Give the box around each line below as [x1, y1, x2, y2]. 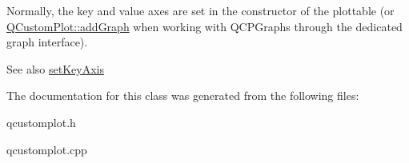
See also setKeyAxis [6, 60, 104, 77]
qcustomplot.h [6, 113, 76, 130]
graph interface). [6, 34, 88, 50]
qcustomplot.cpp [6, 141, 87, 157]
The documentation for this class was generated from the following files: [6, 87, 359, 104]
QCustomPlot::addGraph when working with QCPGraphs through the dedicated [6, 18, 403, 34]
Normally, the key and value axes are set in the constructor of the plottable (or [6, 2, 395, 18]
